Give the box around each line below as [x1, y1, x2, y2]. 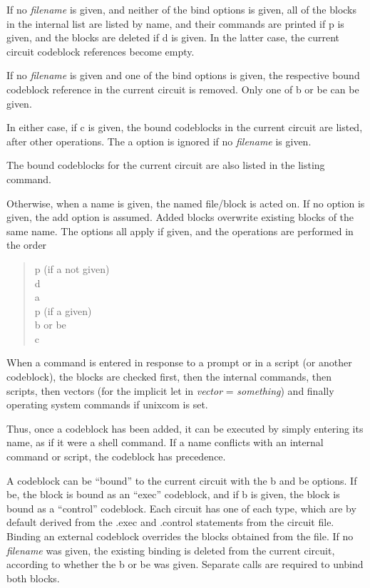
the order [6, 237, 47, 252]
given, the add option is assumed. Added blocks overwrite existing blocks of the [6, 210, 354, 225]
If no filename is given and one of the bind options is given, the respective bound [6, 68, 360, 83]
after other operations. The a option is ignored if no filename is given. [6, 133, 312, 148]
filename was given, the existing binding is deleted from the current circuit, [6, 542, 335, 557]
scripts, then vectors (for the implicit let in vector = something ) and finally [6, 383, 334, 398]
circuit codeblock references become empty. [6, 43, 195, 58]
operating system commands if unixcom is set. [6, 397, 208, 412]
